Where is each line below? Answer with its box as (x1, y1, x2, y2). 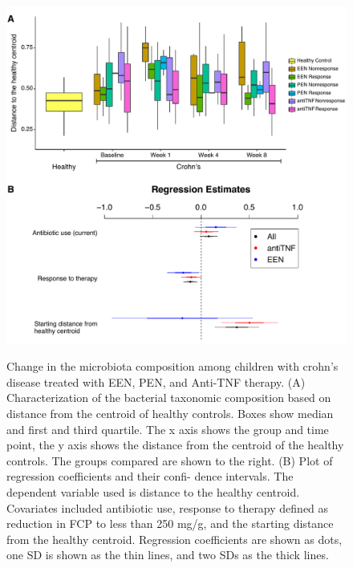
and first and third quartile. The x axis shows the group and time (6, 420, 329, 437)
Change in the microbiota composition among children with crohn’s (6, 358, 339, 375)
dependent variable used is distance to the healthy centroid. (6, 484, 300, 501)
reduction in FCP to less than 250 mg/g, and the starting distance (6, 515, 334, 532)
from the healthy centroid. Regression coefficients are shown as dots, (6, 530, 343, 547)
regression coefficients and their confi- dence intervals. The (6, 468, 294, 485)
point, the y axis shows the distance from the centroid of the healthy (6, 436, 344, 453)
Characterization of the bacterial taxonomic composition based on (6, 389, 331, 406)
